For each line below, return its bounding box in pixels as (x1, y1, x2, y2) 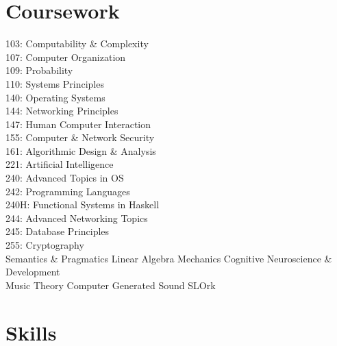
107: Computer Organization (5, 49, 126, 64)
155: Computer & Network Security (5, 130, 155, 145)
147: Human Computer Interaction (5, 116, 151, 131)
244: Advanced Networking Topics (5, 210, 148, 225)
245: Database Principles (5, 224, 110, 238)
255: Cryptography (5, 238, 84, 252)
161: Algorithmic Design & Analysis (5, 143, 156, 158)
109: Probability (5, 63, 73, 77)
